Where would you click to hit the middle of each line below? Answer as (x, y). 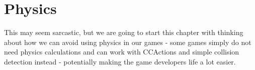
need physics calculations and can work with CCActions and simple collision (122, 52)
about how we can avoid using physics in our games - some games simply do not (128, 42)
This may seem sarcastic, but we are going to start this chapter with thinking (124, 32)
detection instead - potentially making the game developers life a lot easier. (120, 61)
